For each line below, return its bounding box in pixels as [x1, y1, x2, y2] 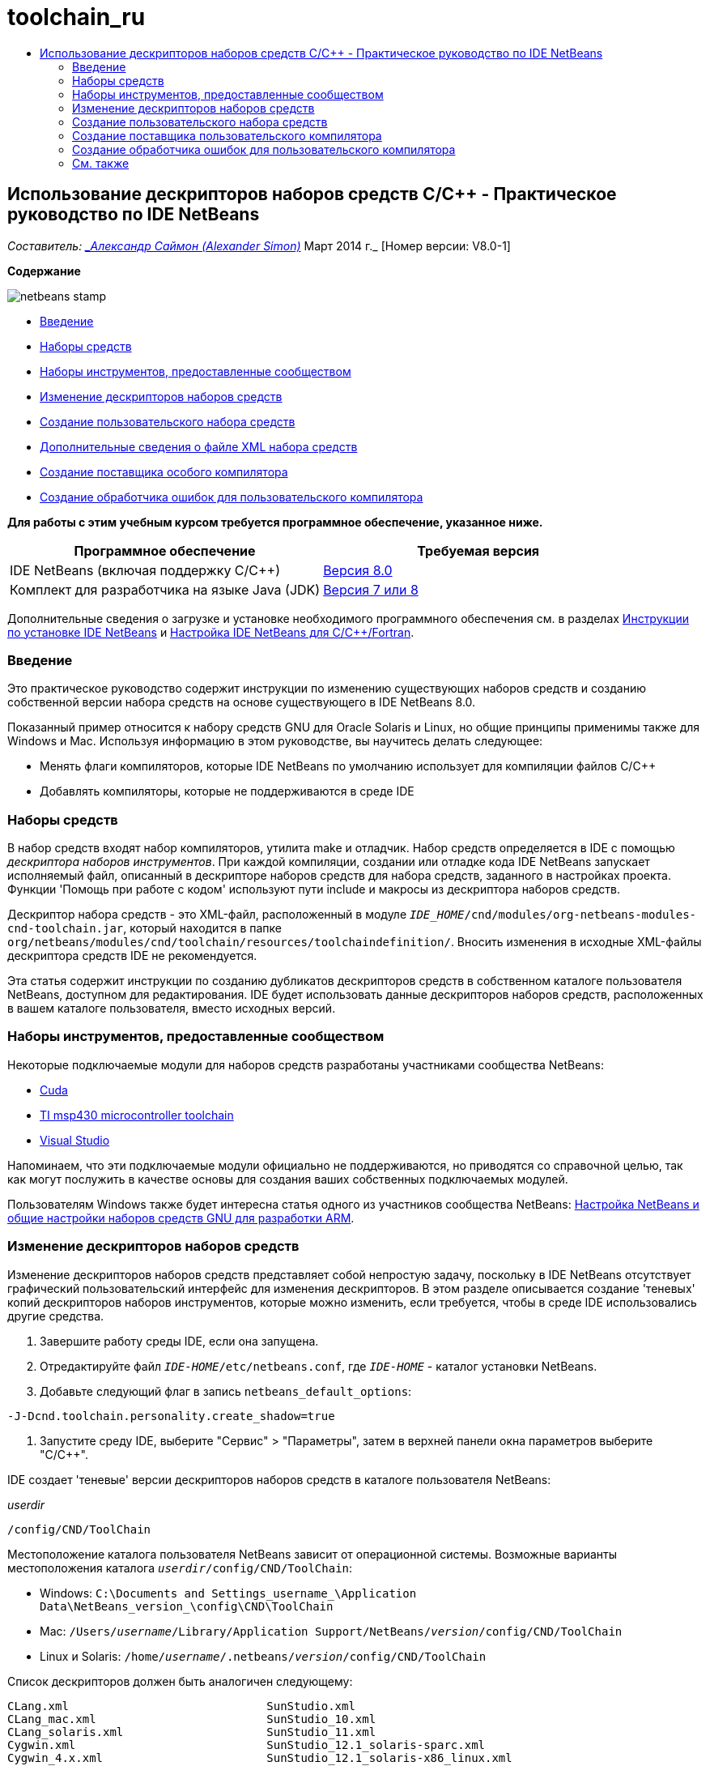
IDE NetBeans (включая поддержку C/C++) [10, 561, 281, 578]
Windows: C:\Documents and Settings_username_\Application [40, 1585, 417, 1600]
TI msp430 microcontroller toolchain [40, 1107, 234, 1122]
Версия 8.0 [323, 561, 393, 578]
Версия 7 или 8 [323, 581, 419, 598]
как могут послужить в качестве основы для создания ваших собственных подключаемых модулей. [7, 1171, 568, 1186]
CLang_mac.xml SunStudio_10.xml [7, 1712, 376, 1725]
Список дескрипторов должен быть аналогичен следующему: [7, 1674, 353, 1688]
